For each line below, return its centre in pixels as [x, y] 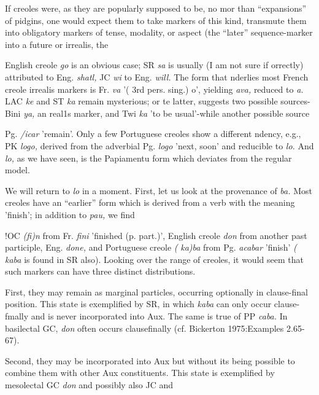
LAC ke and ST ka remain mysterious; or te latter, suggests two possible [141, 101]
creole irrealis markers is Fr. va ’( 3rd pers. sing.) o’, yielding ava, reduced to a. [154, 89]
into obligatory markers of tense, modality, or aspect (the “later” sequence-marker [159, 32]
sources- [295, 101]
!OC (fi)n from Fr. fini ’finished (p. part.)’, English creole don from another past [156, 235]
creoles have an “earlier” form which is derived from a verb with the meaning [150, 202]
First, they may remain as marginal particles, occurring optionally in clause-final [156, 291]
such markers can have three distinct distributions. [100, 271]
